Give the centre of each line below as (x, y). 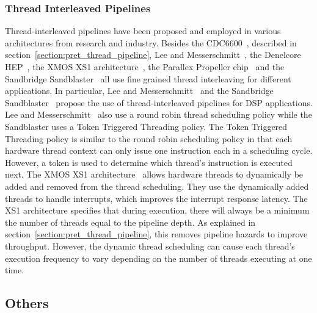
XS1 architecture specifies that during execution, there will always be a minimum (157, 210)
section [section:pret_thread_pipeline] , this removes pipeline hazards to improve (156, 234)
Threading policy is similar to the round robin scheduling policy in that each (149, 138)
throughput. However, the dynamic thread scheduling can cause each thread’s (150, 246)
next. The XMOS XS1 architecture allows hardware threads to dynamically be (154, 174)
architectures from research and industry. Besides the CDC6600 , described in (151, 42)
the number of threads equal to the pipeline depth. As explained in (130, 222)
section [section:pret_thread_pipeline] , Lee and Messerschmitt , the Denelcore (153, 55)
